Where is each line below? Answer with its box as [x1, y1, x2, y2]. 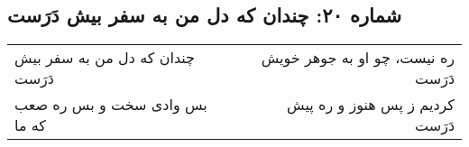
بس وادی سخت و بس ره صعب [14, 94, 207, 115]
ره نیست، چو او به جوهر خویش [261, 47, 455, 69]
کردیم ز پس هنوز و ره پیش [287, 94, 455, 115]
